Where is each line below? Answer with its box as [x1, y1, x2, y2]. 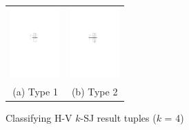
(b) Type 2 [71, 84, 118, 98]
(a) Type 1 [12, 84, 58, 98]
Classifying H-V [6, 110, 72, 124]
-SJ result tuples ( [80, 110, 157, 124]
